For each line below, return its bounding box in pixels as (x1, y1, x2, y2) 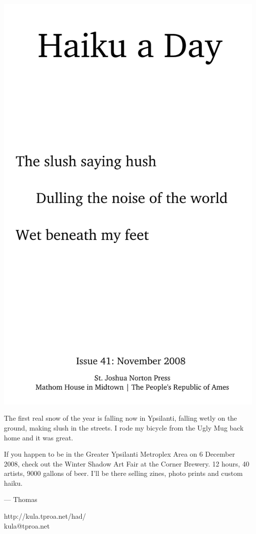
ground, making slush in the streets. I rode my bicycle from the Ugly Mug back (4, 422, 244, 433)
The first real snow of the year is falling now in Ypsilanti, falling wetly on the (4, 413, 237, 423)
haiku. (4, 477, 23, 488)
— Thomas (4, 494, 37, 504)
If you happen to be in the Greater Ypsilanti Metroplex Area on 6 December (4, 449, 235, 459)
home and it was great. (4, 432, 73, 442)
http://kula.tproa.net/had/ (4, 511, 86, 521)
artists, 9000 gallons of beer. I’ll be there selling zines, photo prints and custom (4, 468, 243, 478)
